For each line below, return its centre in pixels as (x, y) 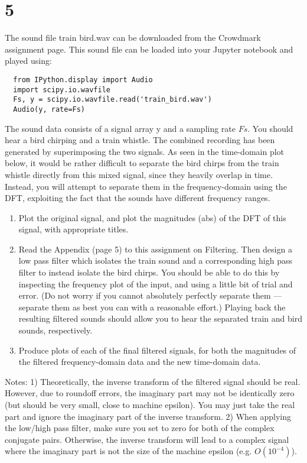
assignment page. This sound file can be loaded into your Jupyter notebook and (149, 49)
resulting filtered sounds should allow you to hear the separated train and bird (160, 318)
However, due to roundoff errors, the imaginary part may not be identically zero (150, 393)
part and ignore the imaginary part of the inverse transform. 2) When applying (148, 416)
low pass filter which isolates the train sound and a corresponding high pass (155, 260)
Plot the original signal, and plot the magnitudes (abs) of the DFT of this (152, 217)
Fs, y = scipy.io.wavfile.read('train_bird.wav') (112, 100)
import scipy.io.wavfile (62, 90)
